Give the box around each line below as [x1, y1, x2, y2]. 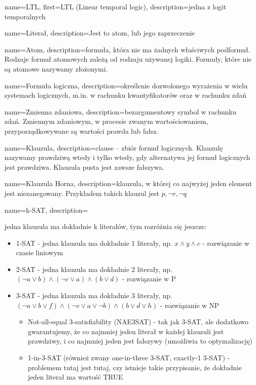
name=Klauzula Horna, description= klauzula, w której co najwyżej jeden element [4, 178, 252, 189]
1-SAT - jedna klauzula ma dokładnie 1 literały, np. [16, 237, 173, 248]
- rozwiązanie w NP [160, 300, 219, 310]
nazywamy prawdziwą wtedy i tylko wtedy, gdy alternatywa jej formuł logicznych [4, 152, 250, 162]
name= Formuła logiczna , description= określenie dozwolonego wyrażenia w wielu [4, 80, 248, 90]
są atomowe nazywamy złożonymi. [4, 63, 108, 74]
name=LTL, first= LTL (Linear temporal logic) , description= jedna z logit [4, 1, 226, 11]
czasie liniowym [16, 247, 63, 258]
